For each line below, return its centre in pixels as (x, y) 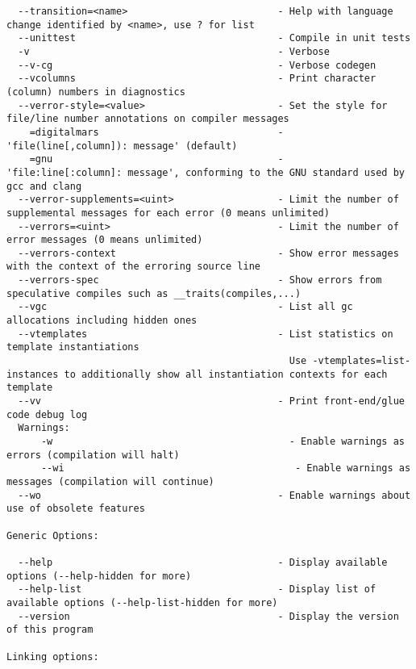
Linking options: (53, 656)
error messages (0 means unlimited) (105, 240)
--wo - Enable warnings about (214, 495)
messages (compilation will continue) (110, 481)
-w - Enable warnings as (223, 441)
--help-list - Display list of (197, 590)
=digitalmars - (156, 132)
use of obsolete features (76, 509)
